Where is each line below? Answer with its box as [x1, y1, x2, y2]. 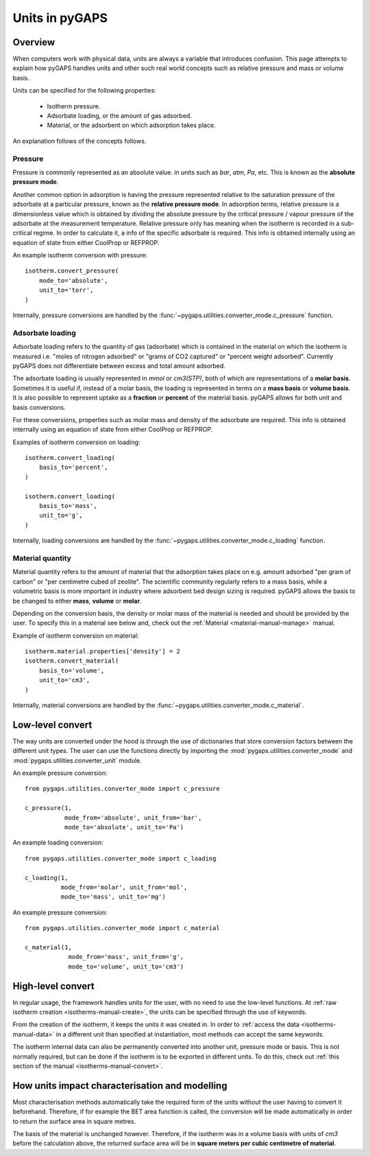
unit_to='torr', [38, 286, 94, 294]
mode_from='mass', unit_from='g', [68, 953, 184, 961]
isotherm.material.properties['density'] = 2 [25, 647, 181, 656]
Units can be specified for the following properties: [12, 86, 157, 95]
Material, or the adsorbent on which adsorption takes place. [47, 121, 216, 130]
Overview [12, 36, 56, 48]
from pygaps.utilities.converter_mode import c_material [25, 924, 221, 932]
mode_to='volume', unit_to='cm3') [68, 962, 184, 971]
